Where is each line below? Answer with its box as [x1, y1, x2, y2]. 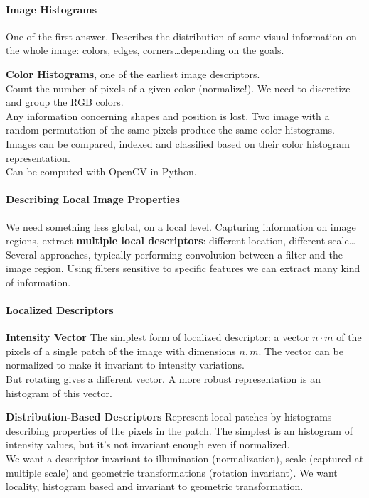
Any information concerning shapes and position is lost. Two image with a [6, 108, 330, 123]
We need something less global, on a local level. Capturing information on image [6, 219, 356, 234]
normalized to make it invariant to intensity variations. [6, 357, 245, 372]
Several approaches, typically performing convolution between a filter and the [6, 247, 343, 261]
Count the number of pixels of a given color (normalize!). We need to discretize [6, 80, 351, 95]
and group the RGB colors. [6, 94, 124, 109]
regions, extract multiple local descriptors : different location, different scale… [6, 233, 356, 248]
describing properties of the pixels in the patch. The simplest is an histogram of [6, 423, 353, 438]
